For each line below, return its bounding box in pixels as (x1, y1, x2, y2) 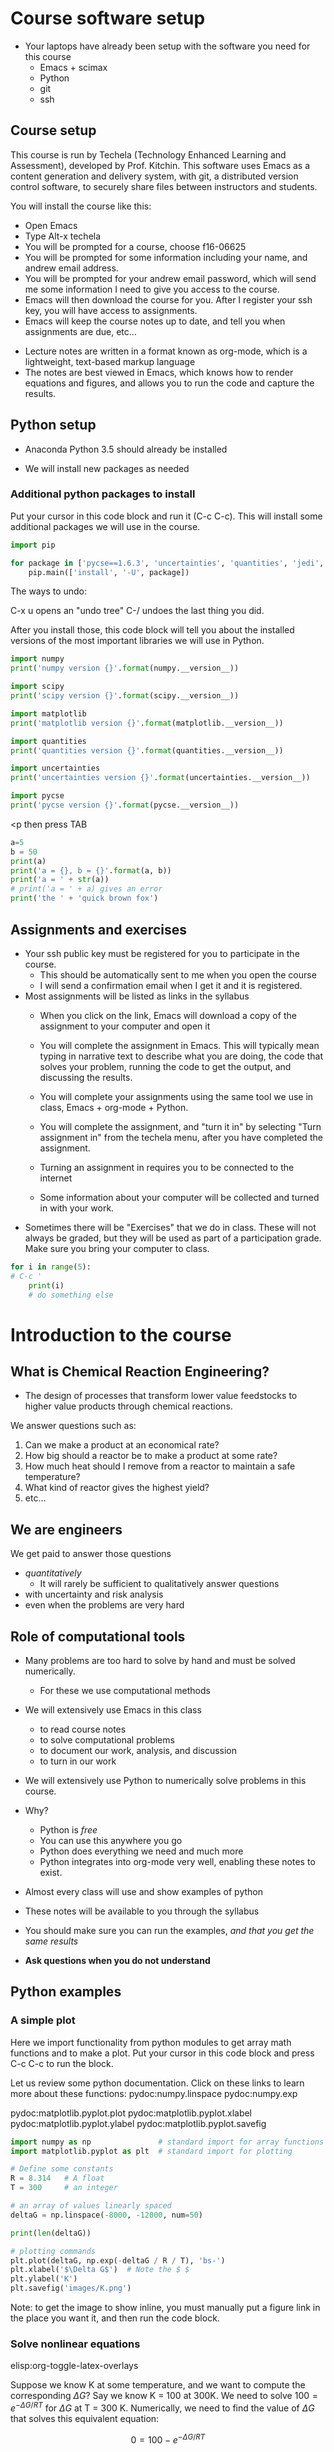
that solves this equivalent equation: (10, 2413, 160, 2425)
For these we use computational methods (39, 1685, 211, 1697)
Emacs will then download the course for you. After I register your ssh (24, 293, 313, 306)
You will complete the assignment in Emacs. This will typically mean (39, 1039, 320, 1051)
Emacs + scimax (39, 61, 108, 73)
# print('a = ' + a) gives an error (10, 884, 163, 894)
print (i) (28, 1280, 65, 1291)
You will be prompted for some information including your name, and (24, 251, 308, 263)
